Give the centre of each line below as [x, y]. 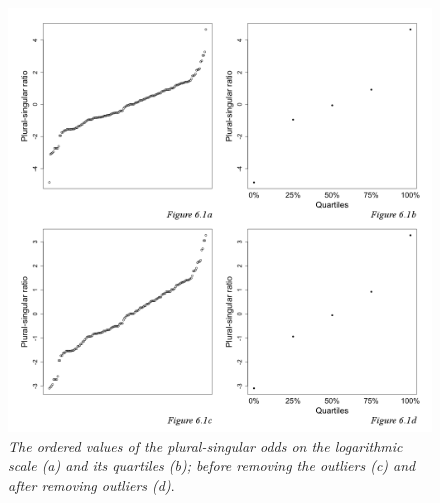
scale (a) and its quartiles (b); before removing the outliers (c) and [212, 465]
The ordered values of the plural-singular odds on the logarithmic [205, 445]
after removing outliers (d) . [91, 484]
